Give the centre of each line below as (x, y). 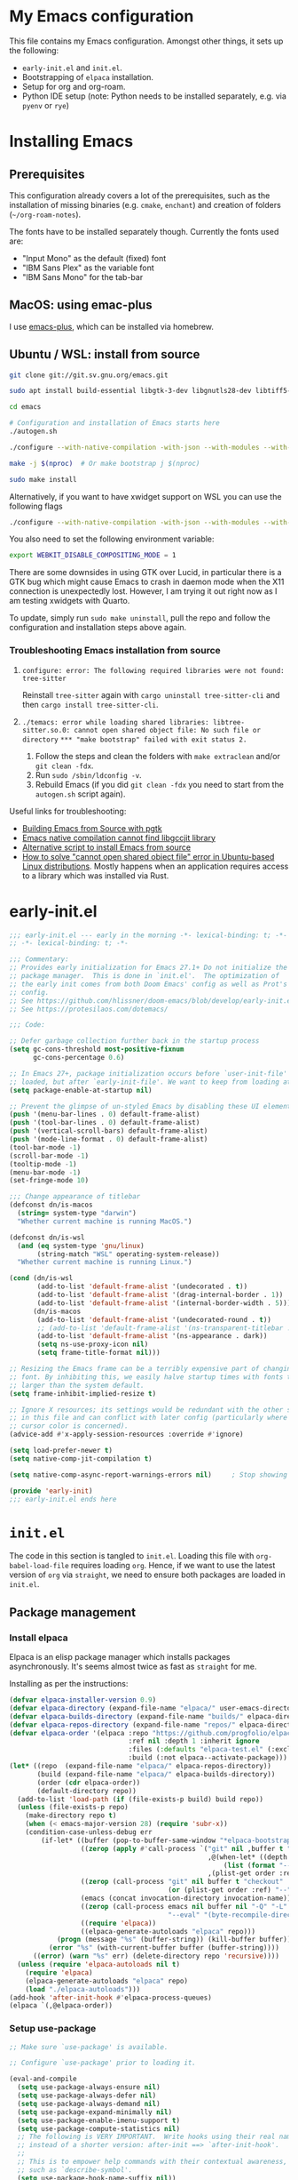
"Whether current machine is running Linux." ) (105, 1262)
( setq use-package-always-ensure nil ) (89, 2088)
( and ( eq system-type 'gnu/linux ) (81, 1246)
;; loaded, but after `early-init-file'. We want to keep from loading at (150, 1082)
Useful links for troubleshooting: (68, 811)
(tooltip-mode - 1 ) (43, 1164)
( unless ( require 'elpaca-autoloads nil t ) (98, 1965)
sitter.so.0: (46, 730)
